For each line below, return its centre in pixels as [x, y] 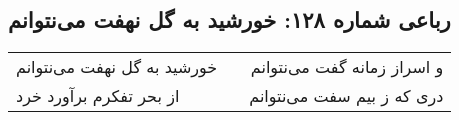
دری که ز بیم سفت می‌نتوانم [346, 96]
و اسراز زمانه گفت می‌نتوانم [347, 67]
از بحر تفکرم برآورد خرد [98, 96]
